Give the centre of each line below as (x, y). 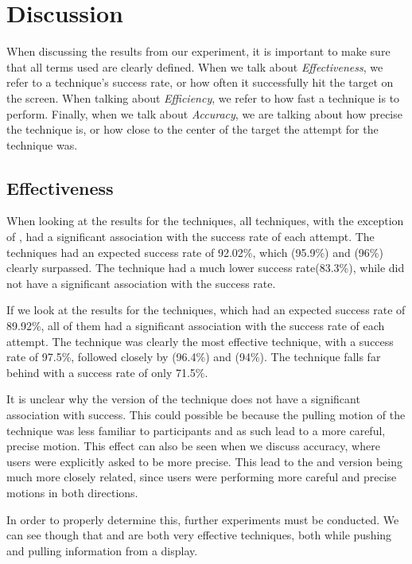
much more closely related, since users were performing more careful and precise (202, 477)
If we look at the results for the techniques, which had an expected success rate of (206, 310)
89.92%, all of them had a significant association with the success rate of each (196, 326)
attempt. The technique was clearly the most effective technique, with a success (200, 341)
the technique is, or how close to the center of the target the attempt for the (192, 129)
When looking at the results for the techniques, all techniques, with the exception (205, 221)
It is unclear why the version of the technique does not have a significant (183, 399)
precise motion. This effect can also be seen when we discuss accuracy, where (193, 446)
